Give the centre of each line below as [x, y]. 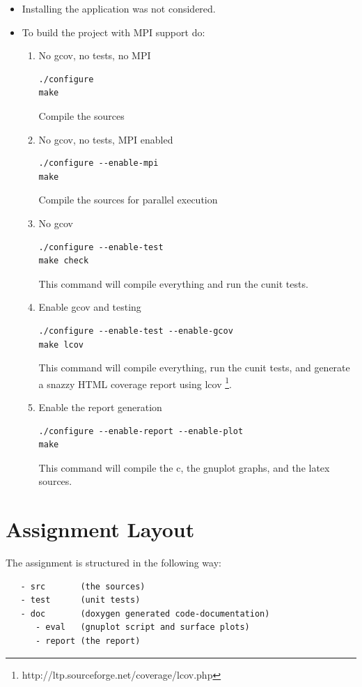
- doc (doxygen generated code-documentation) [145, 613]
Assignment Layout [100, 529]
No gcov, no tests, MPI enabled [106, 139]
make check [64, 261]
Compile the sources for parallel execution [128, 200]
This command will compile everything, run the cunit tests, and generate [194, 368]
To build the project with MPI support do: [113, 32]
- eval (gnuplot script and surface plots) [142, 627]
